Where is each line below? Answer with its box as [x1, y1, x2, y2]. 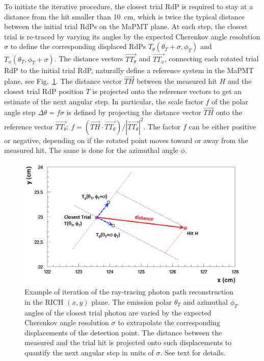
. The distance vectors [54, 53, 123, 64]
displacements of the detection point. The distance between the [24, 327, 222, 337]
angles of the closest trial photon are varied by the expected [24, 307, 212, 318]
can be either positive [189, 121, 256, 131]
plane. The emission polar [91, 296, 172, 307]
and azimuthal [183, 296, 228, 307]
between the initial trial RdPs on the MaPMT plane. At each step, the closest [4, 21, 248, 32]
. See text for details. [160, 347, 226, 357]
